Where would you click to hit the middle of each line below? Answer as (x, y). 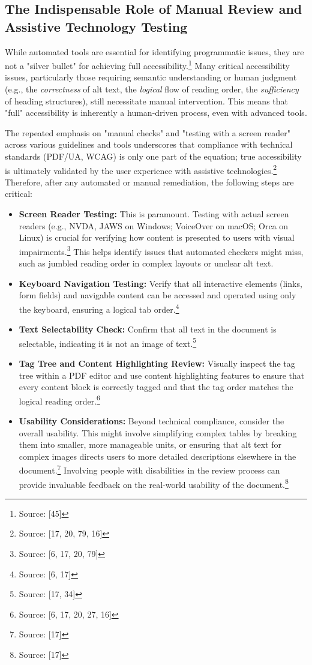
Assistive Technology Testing (96, 26)
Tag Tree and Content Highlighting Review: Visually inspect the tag (157, 363)
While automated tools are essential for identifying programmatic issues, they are (154, 51)
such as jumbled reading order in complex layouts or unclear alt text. (146, 263)
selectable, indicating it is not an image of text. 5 (108, 342)
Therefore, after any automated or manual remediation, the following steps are (149, 182)
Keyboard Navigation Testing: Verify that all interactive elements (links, (160, 283)
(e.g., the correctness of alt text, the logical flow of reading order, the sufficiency (152, 89)
